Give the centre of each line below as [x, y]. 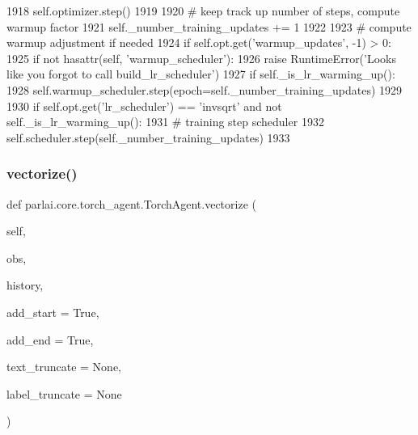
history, [25, 285]
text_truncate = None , [64, 367]
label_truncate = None [64, 393]
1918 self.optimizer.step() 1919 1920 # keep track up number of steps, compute [203, 11]
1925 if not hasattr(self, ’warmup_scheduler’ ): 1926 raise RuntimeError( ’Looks [202, 58]
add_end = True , [50, 339]
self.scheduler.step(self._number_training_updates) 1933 [148, 137]
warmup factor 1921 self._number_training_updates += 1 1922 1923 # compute [209, 26]
